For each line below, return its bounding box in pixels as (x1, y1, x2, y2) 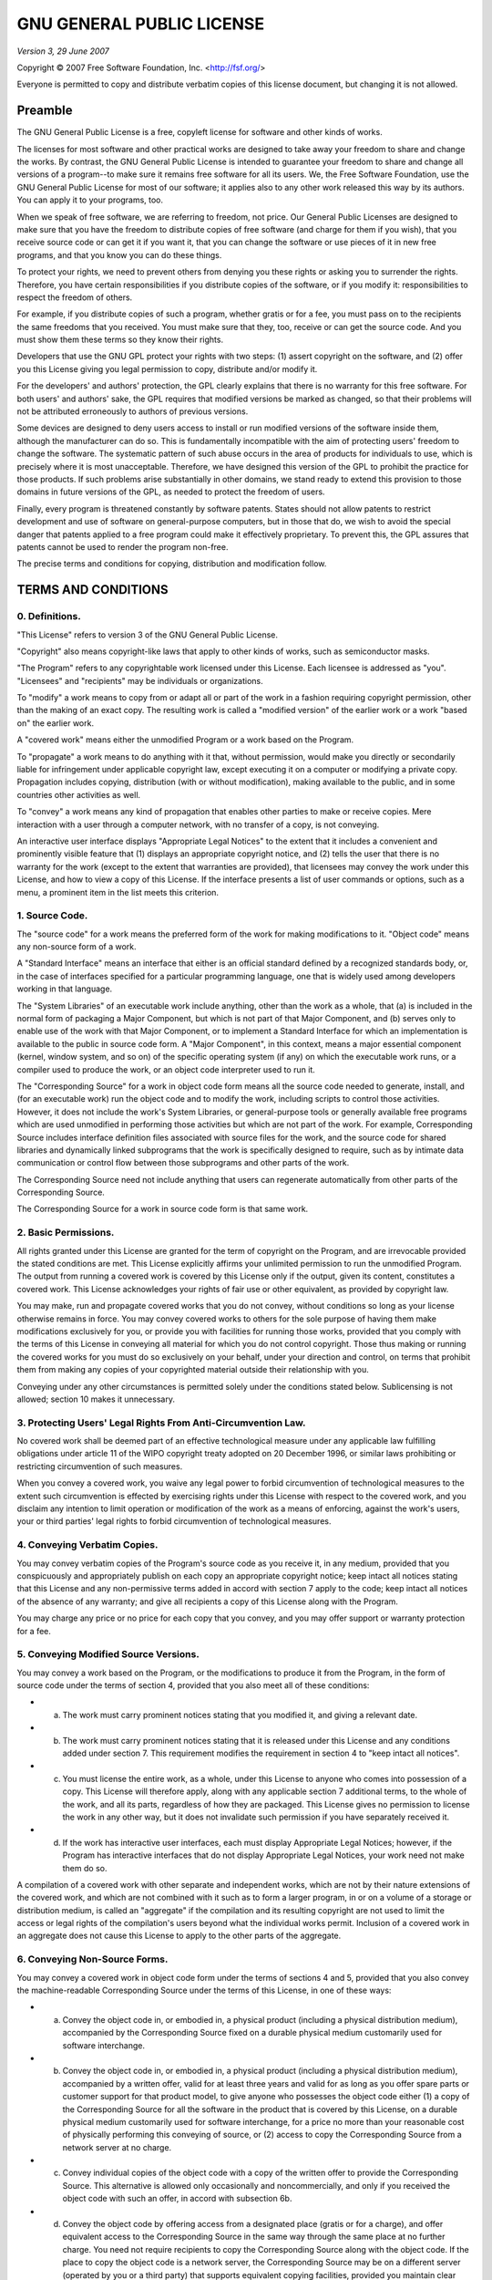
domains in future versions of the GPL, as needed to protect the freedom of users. (16, 486, 325, 497)
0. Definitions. (16, 610, 81, 623)
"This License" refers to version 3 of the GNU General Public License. (16, 629, 278, 640)
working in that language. (16, 983, 113, 994)
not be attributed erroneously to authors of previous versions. (16, 406, 249, 417)
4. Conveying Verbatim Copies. (16, 1539, 159, 1551)
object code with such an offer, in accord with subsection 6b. (62, 2193, 292, 2204)
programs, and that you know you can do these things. (16, 249, 222, 260)
